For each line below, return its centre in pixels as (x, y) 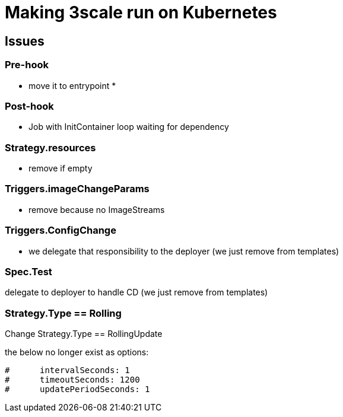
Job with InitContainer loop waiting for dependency (129, 127)
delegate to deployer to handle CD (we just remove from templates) (136, 292)
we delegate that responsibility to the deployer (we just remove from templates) (184, 251)
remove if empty (61, 168)
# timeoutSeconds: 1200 (72, 380)
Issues (25, 41)
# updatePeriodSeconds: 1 (77, 389)
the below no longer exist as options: (77, 352)
